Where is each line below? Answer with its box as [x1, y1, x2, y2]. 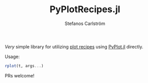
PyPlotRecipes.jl [49, 4, 121, 15]
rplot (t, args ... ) [5, 63, 44, 68]
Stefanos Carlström [65, 20, 105, 26]
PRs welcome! [5, 72, 35, 78]
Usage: [5, 53, 20, 60]
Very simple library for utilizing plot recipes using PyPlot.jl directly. [5, 43, 143, 49]
